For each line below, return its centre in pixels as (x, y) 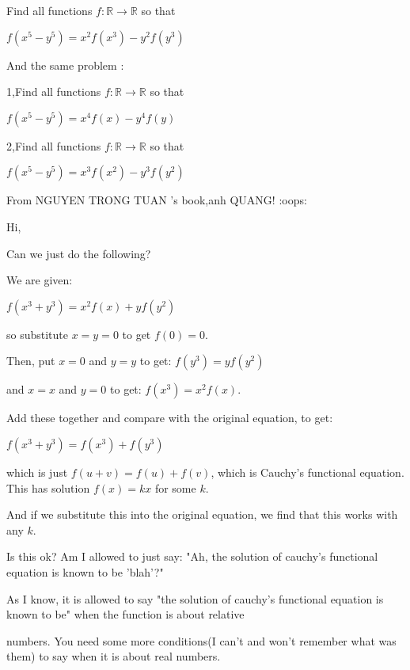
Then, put (31, 361)
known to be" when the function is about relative (125, 614)
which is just (37, 472)
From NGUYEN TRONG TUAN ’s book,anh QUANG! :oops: (157, 200)
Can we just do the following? (79, 253)
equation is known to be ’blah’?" (85, 571)
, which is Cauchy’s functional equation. (307, 472)
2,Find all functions (54, 145)
